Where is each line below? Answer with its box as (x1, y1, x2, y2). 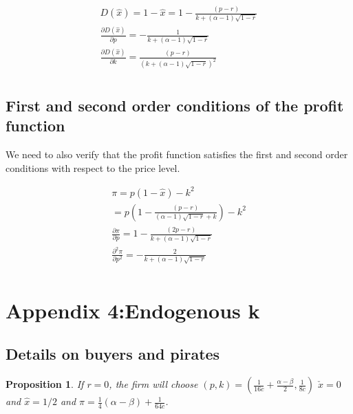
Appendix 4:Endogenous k (6, 296, 260, 324)
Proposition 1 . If (6, 377, 84, 391)
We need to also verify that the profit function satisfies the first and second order (6, 146, 348, 161)
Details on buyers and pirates (6, 343, 220, 364)
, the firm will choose (109, 377, 198, 391)
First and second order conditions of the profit (6, 94, 344, 116)
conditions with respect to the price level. (6, 160, 180, 175)
